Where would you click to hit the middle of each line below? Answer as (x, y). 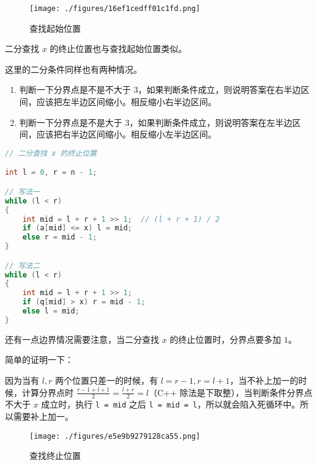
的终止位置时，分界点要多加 (226, 339)
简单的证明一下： (39, 360)
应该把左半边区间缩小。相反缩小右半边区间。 (126, 102)
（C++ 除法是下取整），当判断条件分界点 (230, 392)
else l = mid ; (51, 311)
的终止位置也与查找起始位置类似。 (118, 49)
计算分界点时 (47, 392)
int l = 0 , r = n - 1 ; (51, 173)
